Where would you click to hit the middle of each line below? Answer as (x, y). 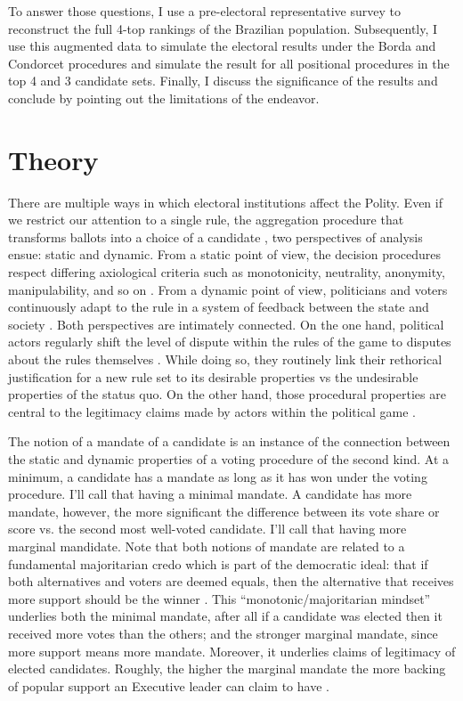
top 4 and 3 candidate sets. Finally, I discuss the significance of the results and (223, 81)
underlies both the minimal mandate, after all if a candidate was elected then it (225, 616)
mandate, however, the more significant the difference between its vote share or (224, 511)
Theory (53, 159)
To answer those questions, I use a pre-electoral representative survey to (204, 11)
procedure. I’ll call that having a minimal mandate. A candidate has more (210, 494)
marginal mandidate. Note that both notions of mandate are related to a (207, 546)
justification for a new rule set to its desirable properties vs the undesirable (213, 376)
